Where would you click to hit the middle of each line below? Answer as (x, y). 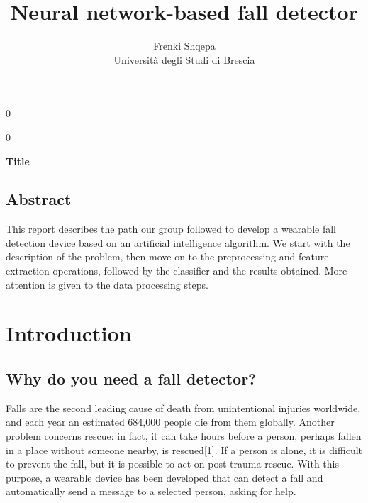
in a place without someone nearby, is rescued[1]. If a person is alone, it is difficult (184, 449)
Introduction (69, 333)
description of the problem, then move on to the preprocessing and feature (167, 256)
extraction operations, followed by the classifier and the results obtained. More (177, 271)
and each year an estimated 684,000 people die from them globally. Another (170, 422)
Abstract (39, 199)
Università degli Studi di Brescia (184, 59)
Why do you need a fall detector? (131, 378)
